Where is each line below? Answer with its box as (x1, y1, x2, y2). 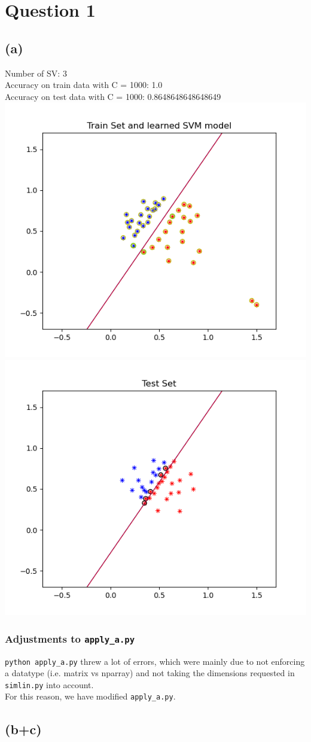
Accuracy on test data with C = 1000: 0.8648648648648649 (5, 90, 221, 102)
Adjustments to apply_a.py (5, 631, 135, 646)
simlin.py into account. (5, 678, 94, 691)
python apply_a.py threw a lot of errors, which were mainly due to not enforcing (5, 655, 305, 667)
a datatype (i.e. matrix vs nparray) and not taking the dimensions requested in (5, 667, 295, 679)
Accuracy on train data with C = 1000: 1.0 (5, 78, 163, 91)
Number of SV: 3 (5, 66, 67, 79)
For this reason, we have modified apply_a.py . (5, 690, 176, 703)
